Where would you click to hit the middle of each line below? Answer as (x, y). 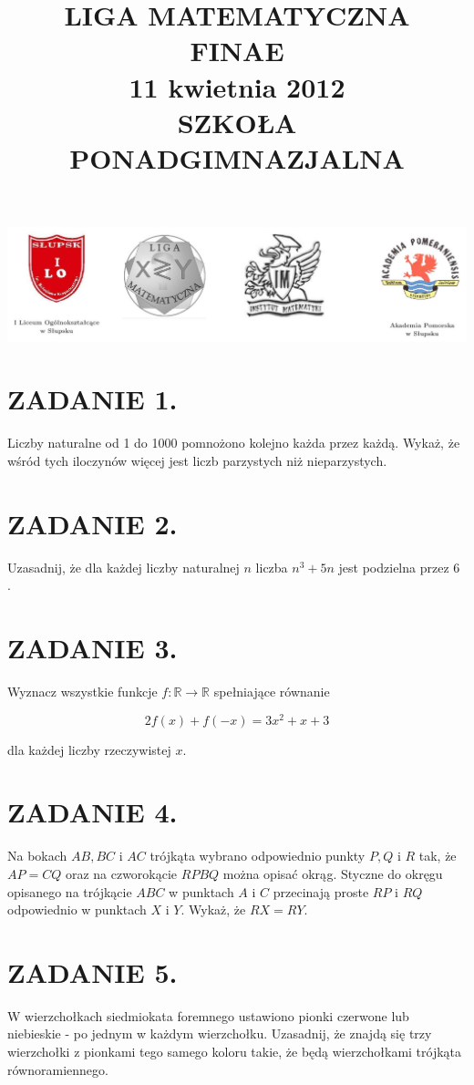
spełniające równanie (272, 691)
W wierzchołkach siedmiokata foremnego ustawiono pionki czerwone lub (208, 1015)
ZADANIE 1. (93, 399)
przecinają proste (321, 891)
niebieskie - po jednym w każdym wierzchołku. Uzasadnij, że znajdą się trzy (220, 1033)
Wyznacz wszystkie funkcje (82, 691)
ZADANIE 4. (93, 812)
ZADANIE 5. (93, 971)
